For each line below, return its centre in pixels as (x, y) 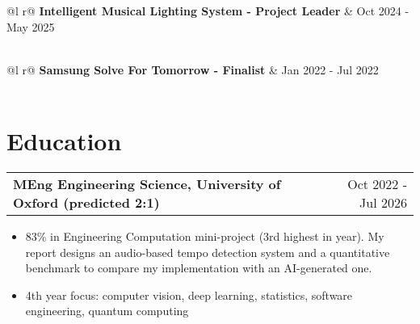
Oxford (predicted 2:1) (86, 203)
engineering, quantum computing (107, 311)
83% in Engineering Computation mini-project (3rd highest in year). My (205, 236)
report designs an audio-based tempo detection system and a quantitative (208, 252)
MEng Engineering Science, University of (147, 184)
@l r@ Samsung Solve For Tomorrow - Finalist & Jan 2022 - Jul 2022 (193, 69)
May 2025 (31, 26)
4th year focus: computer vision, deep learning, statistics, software (189, 295)
